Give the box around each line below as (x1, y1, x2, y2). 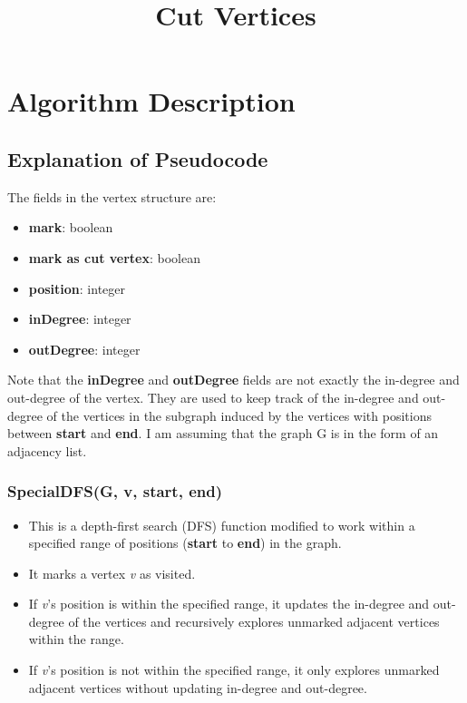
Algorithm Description (7, 83, 296, 120)
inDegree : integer (28, 309, 131, 328)
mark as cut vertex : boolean (28, 248, 201, 267)
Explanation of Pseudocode (7, 144, 268, 172)
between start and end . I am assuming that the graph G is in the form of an (7, 424, 439, 443)
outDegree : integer (28, 339, 141, 358)
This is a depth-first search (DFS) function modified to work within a (28, 515, 415, 534)
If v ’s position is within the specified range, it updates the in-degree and (28, 594, 430, 613)
